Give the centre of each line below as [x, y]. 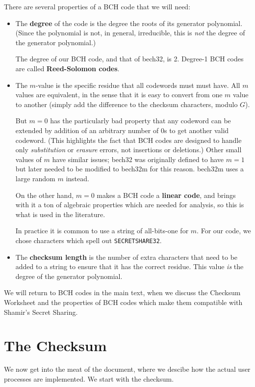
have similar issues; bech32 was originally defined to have [138, 159]
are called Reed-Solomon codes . [67, 68]
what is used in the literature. [60, 214]
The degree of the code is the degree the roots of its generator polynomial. [129, 23]
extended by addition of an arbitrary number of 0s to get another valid [122, 130]
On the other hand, [45, 195]
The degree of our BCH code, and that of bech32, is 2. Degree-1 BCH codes [129, 59]
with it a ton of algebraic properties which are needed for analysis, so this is [130, 205]
